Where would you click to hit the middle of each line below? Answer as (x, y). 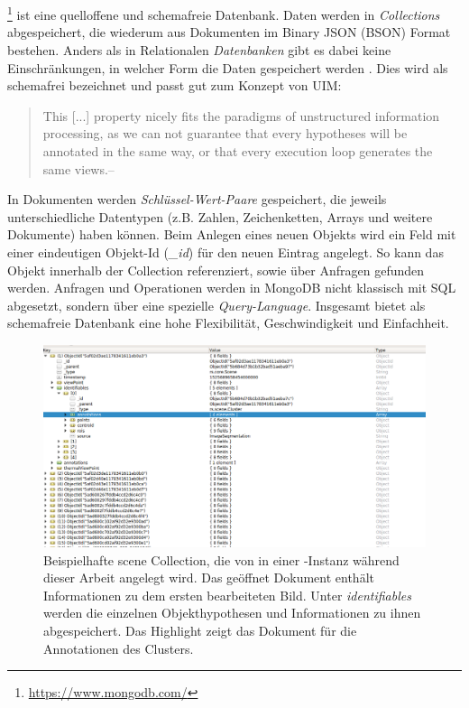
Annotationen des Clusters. (119, 648)
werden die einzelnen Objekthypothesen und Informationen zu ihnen (232, 613)
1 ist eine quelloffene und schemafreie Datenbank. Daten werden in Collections (224, 13)
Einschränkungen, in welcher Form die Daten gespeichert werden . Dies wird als (228, 67)
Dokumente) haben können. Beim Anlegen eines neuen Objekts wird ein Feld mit (232, 234)
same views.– (78, 168)
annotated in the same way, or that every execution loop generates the (238, 151)
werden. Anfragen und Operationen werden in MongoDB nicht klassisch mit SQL (232, 288)
